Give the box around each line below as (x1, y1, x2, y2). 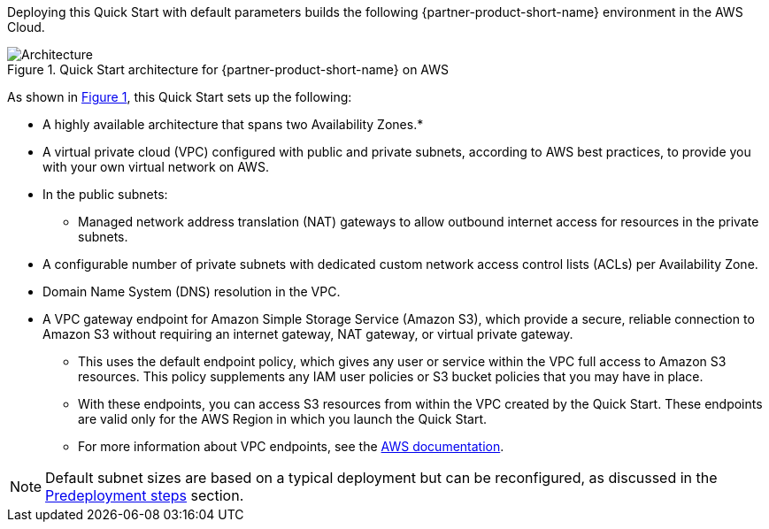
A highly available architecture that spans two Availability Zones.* (42, 117, 424, 132)
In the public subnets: (42, 187, 168, 202)
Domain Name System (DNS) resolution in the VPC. (42, 284, 341, 299)
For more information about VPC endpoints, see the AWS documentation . (78, 439, 504, 454)
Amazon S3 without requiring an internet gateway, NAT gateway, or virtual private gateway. (42, 326, 573, 341)
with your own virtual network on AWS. (42, 159, 269, 174)
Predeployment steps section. (45, 487, 244, 504)
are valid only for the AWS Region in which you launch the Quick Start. (78, 411, 488, 426)
